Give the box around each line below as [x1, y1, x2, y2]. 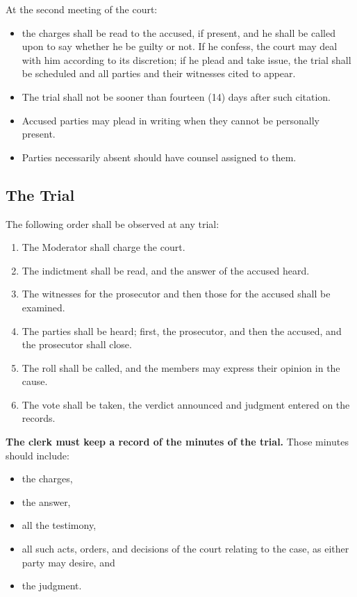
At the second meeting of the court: [6, 2, 158, 16]
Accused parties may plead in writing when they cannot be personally [22, 113, 319, 127]
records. [22, 411, 56, 425]
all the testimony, [22, 518, 97, 532]
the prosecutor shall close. [22, 337, 132, 352]
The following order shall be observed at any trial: [6, 216, 219, 231]
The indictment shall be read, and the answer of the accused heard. [22, 263, 310, 277]
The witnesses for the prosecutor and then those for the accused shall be [22, 286, 331, 301]
